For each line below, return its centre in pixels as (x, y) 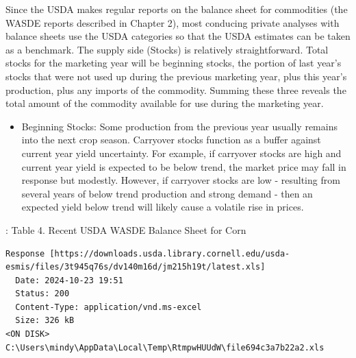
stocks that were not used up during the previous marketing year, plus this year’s (176, 76)
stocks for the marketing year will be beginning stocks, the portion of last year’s (174, 63)
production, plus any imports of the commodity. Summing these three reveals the (176, 89)
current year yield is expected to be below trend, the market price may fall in (184, 166)
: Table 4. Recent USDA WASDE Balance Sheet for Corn (126, 229)
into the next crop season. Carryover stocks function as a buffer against (171, 140)
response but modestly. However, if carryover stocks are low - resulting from (181, 180)
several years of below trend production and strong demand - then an (167, 193)
